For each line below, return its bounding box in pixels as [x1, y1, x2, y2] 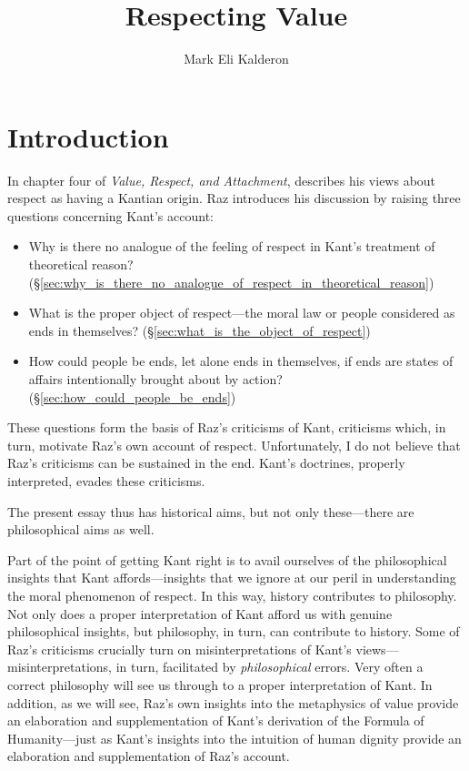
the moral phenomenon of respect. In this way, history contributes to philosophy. [7, 585, 457, 604]
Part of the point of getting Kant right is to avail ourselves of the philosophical [7, 550, 447, 569]
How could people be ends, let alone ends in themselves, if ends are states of [28, 351, 454, 370]
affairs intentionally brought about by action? [28, 370, 283, 388]
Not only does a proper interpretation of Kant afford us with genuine [7, 604, 393, 623]
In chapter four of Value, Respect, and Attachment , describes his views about [7, 170, 436, 189]
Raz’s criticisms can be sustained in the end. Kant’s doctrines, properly [7, 453, 405, 472]
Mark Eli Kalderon [184, 49, 289, 68]
